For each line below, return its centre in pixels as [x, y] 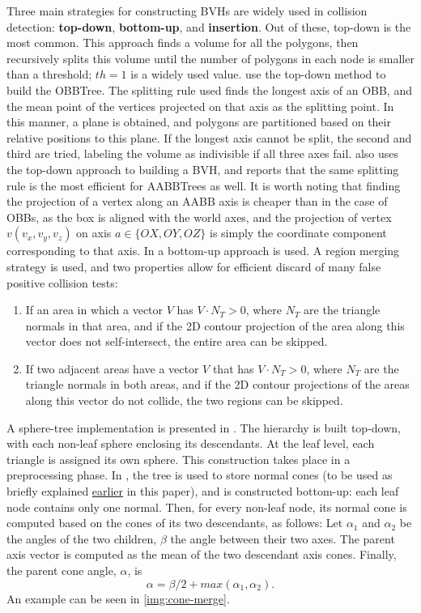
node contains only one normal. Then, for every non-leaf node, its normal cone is [207, 507]
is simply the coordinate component [298, 233]
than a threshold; [49, 74]
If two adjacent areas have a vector [112, 368]
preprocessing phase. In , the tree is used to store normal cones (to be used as [200, 475]
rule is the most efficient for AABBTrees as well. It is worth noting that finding [204, 185]
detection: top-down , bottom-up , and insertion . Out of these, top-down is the [209, 26]
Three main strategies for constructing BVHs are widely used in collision [187, 11]
